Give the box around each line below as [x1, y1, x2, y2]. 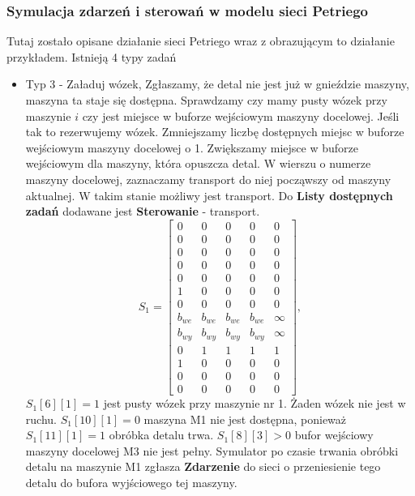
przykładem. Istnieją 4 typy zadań [6, 48, 177, 65]
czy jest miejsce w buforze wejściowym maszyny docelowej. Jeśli [82, 107, 400, 124]
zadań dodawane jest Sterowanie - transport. [25, 203, 260, 220]
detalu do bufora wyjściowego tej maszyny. [25, 474, 237, 491]
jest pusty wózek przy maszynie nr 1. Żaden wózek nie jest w [103, 395, 406, 412]
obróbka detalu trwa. [109, 426, 214, 443]
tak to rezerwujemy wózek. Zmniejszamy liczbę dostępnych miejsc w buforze [25, 123, 404, 140]
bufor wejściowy [294, 426, 374, 443]
